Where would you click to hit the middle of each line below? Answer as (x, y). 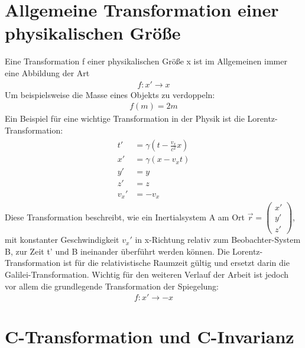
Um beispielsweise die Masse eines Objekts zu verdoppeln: (110, 94)
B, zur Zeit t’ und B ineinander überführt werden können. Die (117, 251)
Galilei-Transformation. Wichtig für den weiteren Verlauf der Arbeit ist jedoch (147, 274)
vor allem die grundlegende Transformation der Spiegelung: (112, 286)
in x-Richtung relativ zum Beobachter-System (218, 240)
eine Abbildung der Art (47, 72)
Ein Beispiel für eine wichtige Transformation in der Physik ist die (125, 118)
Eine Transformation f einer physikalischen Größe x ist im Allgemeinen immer (146, 61)
